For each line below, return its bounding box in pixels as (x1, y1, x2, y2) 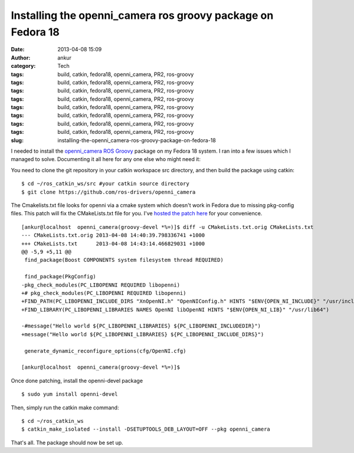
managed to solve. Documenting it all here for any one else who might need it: (11, 156, 201, 163)
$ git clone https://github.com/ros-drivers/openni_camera (21, 189, 196, 195)
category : (11, 63, 36, 70)
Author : (11, 54, 31, 61)
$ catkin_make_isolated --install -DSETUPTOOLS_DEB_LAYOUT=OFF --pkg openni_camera (21, 426, 271, 433)
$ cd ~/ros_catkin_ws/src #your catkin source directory (21, 180, 190, 187)
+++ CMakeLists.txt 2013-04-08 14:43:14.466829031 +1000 (21, 240, 205, 247)
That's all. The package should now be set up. (11, 439, 123, 446)
